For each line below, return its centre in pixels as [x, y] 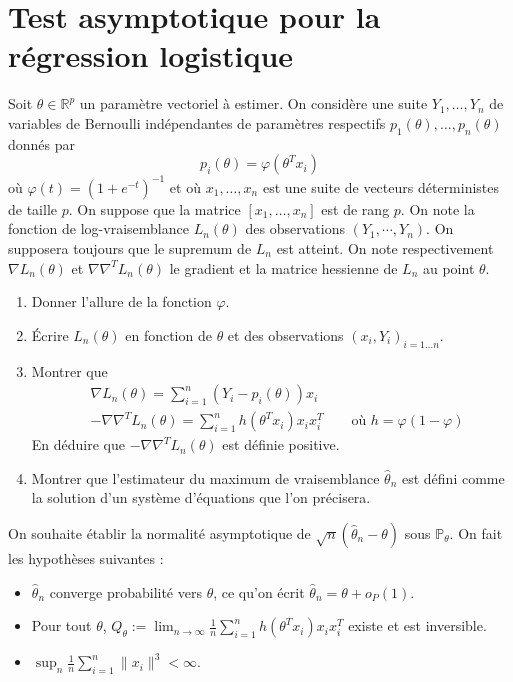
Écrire [50, 334]
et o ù [185, 186]
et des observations [285, 334]
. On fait [476, 533]
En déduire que [78, 444]
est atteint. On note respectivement [385, 247]
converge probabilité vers [125, 591]
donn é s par [42, 143]
